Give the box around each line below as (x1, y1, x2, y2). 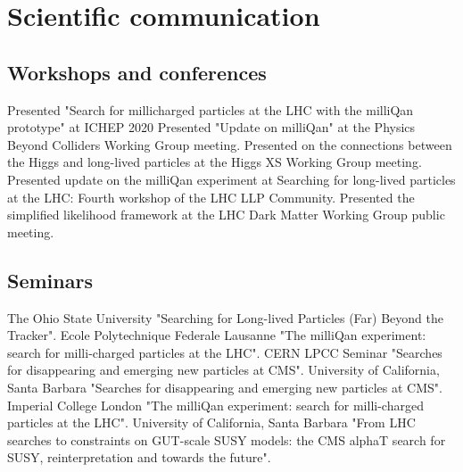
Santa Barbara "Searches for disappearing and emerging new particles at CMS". (7, 377, 442, 396)
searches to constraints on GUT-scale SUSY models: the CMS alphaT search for (7, 430, 446, 449)
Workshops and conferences (7, 58, 267, 86)
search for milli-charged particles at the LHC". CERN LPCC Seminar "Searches (7, 343, 442, 361)
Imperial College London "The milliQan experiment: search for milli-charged (7, 395, 424, 414)
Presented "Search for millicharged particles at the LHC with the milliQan (7, 100, 414, 119)
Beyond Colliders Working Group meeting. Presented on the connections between (7, 135, 452, 153)
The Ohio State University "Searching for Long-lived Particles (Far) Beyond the (7, 308, 443, 327)
